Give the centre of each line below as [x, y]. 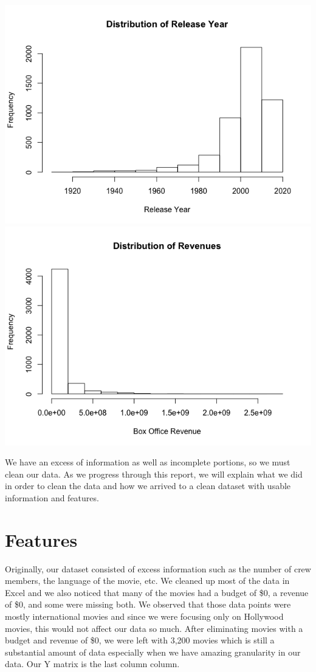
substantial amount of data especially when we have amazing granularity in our [153, 652]
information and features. [52, 497]
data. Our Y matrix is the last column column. [92, 664]
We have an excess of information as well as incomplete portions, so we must [148, 462]
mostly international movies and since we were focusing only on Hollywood [144, 616]
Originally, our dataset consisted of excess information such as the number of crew [158, 568]
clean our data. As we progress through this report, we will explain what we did [154, 474]
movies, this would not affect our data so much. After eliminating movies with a [154, 628]
